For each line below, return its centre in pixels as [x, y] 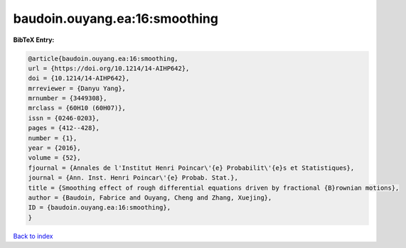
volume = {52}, [54, 158]
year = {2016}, [54, 148]
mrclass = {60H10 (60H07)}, [77, 108]
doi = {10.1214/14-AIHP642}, [79, 79]
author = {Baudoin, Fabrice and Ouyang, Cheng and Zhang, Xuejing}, [150, 198]
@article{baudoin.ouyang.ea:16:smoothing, [103, 58]
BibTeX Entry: [34, 40]
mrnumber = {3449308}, [68, 98]
